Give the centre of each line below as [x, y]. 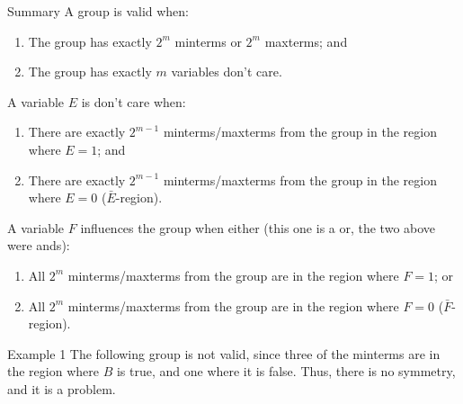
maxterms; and [306, 41]
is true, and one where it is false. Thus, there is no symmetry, [286, 371]
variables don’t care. [227, 72]
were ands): [39, 245]
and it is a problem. [62, 388]
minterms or [208, 41]
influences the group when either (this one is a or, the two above [258, 227]
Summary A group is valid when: [98, 11]
